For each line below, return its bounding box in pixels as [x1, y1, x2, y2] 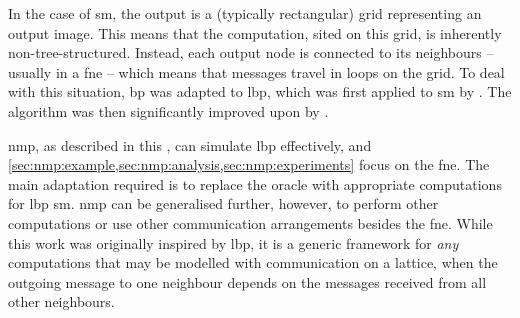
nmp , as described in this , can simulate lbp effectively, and [8, 134, 372, 155]
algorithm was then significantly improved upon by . [8, 100, 329, 121]
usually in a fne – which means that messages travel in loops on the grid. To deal [8, 61, 505, 82]
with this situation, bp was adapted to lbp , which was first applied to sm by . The [8, 81, 512, 102]
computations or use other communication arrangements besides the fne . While [8, 212, 493, 233]
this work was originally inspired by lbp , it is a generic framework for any [8, 232, 459, 253]
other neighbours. [8, 291, 115, 312]
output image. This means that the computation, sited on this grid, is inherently [8, 22, 502, 43]
